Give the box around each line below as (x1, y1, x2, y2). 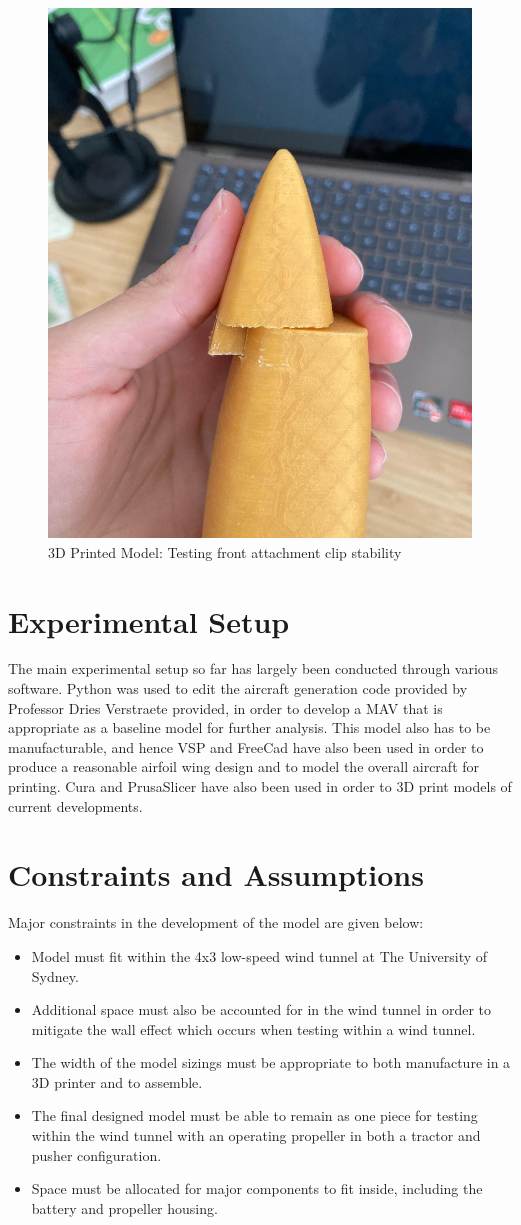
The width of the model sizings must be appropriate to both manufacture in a (31, 1052, 511, 1073)
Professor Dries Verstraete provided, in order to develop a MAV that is (8, 697, 443, 718)
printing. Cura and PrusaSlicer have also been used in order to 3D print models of (8, 776, 512, 796)
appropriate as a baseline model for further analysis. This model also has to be (8, 717, 491, 738)
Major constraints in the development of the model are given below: (8, 912, 424, 933)
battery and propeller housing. (31, 1197, 218, 1218)
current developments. (8, 795, 143, 816)
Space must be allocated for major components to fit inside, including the (31, 1178, 483, 1199)
